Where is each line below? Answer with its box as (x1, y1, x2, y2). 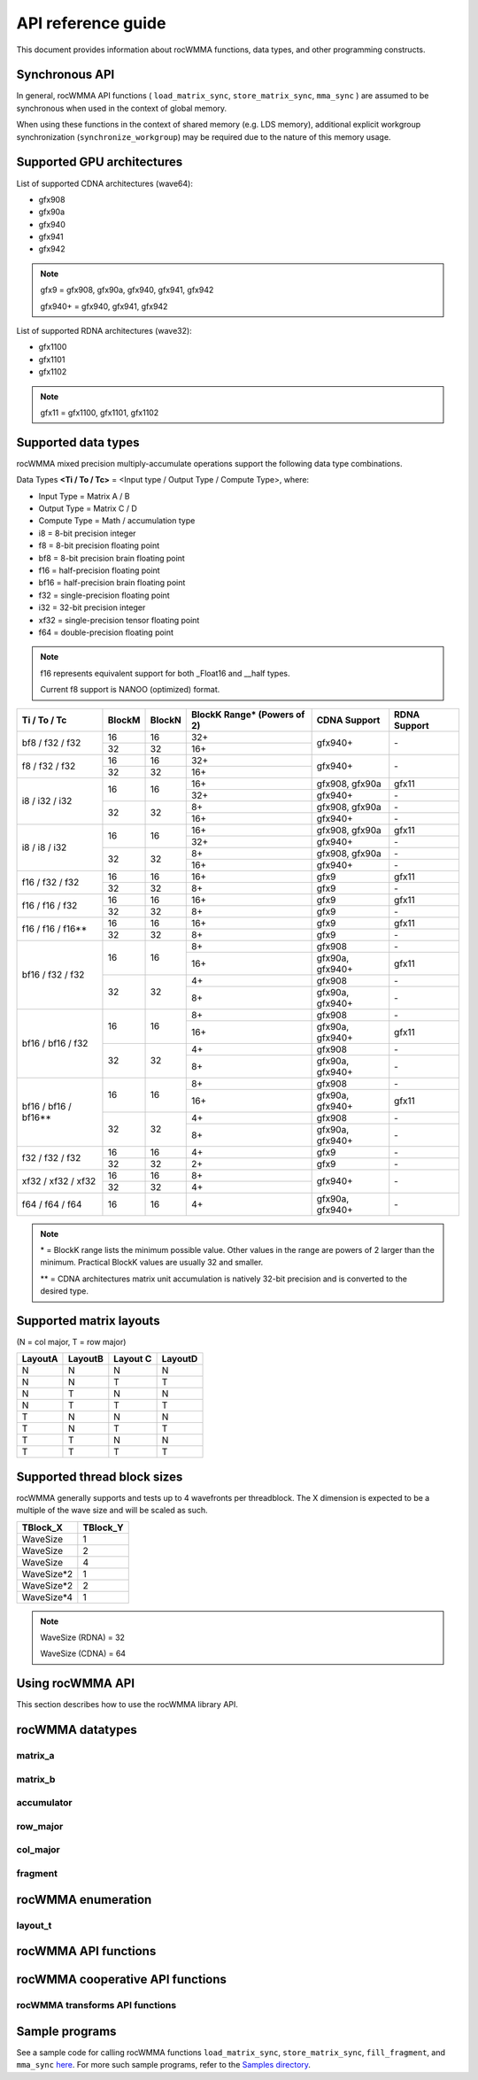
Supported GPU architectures (16, 155, 183, 170)
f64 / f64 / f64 (21, 1198, 82, 1210)
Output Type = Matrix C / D (38, 503, 137, 514)
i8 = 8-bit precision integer (38, 528, 136, 538)
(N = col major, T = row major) (16, 1337, 127, 1348)
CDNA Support (316, 714, 381, 726)
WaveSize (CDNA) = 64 (40, 1648, 127, 1659)
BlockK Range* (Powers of (190, 708, 305, 721)
